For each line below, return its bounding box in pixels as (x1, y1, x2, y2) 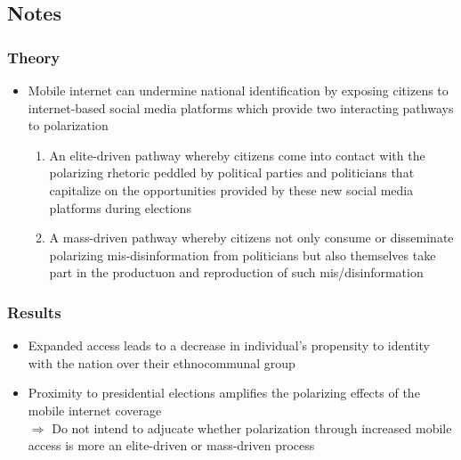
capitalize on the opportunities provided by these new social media (49, 180, 414, 199)
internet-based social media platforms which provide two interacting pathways (28, 98, 454, 117)
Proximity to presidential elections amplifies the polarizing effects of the (28, 383, 420, 402)
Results (7, 300, 61, 323)
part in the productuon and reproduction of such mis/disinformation (49, 263, 424, 282)
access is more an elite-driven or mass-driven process (28, 436, 315, 455)
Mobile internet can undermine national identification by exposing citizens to (28, 81, 449, 99)
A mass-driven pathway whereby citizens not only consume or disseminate (49, 228, 454, 247)
